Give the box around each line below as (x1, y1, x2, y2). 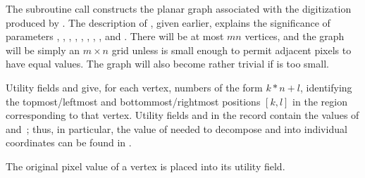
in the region (292, 94, 347, 108)
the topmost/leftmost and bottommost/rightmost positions (6, 94, 261, 108)
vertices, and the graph (245, 29, 345, 44)
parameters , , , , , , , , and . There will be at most (6, 29, 224, 44)
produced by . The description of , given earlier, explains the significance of (6, 15, 330, 30)
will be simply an (6, 42, 80, 57)
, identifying (300, 80, 352, 94)
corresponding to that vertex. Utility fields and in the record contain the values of (6, 108, 359, 122)
